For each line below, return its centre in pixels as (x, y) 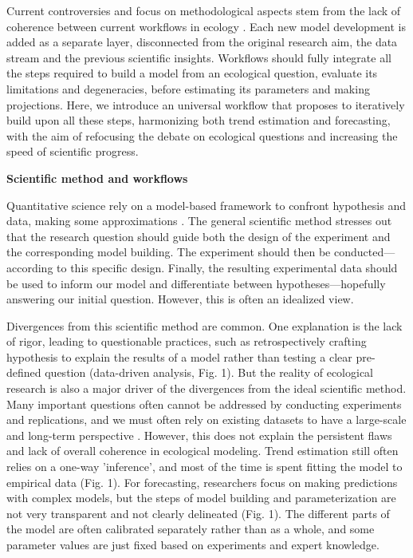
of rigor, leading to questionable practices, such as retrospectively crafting (187, 341)
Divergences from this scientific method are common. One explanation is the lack (205, 325)
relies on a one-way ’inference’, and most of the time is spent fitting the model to (205, 467)
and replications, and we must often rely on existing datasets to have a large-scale (206, 419)
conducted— (364, 252)
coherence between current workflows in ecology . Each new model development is (206, 26)
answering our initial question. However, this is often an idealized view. (180, 299)
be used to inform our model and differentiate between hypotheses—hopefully (196, 283)
